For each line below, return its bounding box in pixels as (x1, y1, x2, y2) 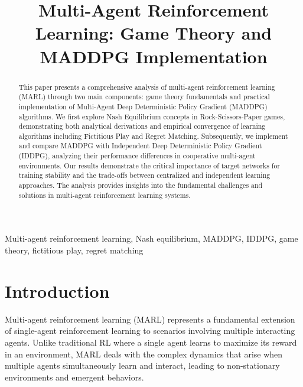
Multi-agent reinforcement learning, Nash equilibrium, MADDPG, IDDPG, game (5, 232, 298, 245)
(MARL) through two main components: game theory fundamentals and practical (18, 92, 270, 102)
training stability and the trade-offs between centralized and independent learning (18, 170, 271, 180)
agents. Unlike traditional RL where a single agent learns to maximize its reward (5, 336, 297, 348)
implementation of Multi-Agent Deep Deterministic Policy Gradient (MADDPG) (18, 101, 268, 111)
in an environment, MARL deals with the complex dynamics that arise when (5, 347, 283, 360)
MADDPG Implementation (40, 44, 268, 68)
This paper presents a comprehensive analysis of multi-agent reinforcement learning (18, 82, 275, 92)
